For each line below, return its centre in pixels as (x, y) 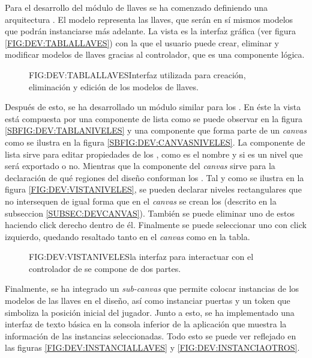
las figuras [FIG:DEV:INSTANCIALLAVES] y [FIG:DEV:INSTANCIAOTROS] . (152, 347)
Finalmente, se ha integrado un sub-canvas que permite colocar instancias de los (152, 289)
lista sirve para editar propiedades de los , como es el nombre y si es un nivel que (154, 154)
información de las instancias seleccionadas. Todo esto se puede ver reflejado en (151, 335)
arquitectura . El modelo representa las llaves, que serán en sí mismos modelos (149, 19)
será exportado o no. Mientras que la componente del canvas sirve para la (140, 166)
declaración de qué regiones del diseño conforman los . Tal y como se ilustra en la (154, 177)
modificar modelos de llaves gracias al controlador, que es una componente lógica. (155, 54)
